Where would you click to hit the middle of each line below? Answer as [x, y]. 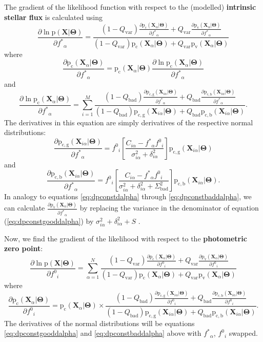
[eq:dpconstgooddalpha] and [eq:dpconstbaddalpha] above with [103, 333]
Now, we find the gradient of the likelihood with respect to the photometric [126, 238]
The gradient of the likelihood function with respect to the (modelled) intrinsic [130, 7]
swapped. [243, 333]
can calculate [25, 208]
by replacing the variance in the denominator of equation [169, 208]
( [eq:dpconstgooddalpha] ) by [49, 221]
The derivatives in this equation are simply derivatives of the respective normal [129, 122]
